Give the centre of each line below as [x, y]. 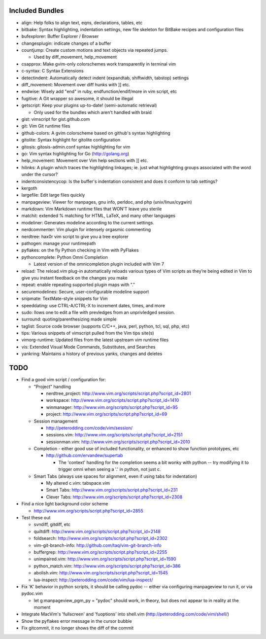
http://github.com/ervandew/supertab [84, 456]
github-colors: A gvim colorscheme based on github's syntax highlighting [96, 133]
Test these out [36, 517]
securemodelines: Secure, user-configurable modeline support [85, 291]
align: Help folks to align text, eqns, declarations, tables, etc [82, 23]
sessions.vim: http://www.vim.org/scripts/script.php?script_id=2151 [114, 435]
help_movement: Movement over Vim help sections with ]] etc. [85, 161]
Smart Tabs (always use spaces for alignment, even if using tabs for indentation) [115, 476]
